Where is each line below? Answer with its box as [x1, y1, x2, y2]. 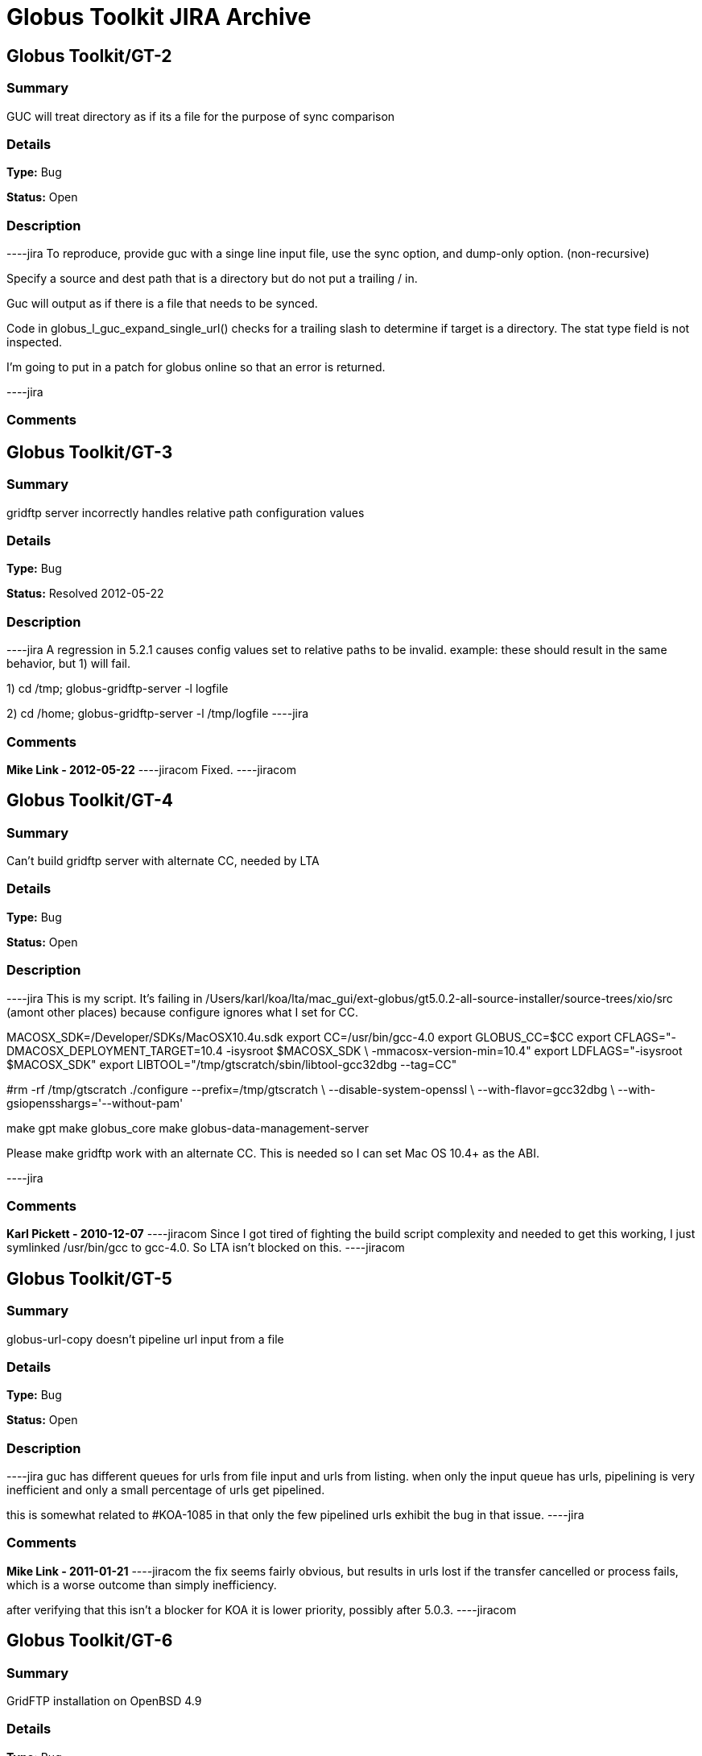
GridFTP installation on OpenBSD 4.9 [6, 1694, 202, 1708]
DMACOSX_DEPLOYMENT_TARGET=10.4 [6, 1043, 223, 1058]
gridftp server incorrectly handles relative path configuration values [6, 505, 365, 520]
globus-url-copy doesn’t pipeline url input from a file [6, 1331, 284, 1346]
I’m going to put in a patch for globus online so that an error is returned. [6, 360, 386, 375]
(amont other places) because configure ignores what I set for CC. [6, 1004, 359, 1019]
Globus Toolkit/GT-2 [6, 45, 172, 66]
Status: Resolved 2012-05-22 [6, 586, 164, 601]
